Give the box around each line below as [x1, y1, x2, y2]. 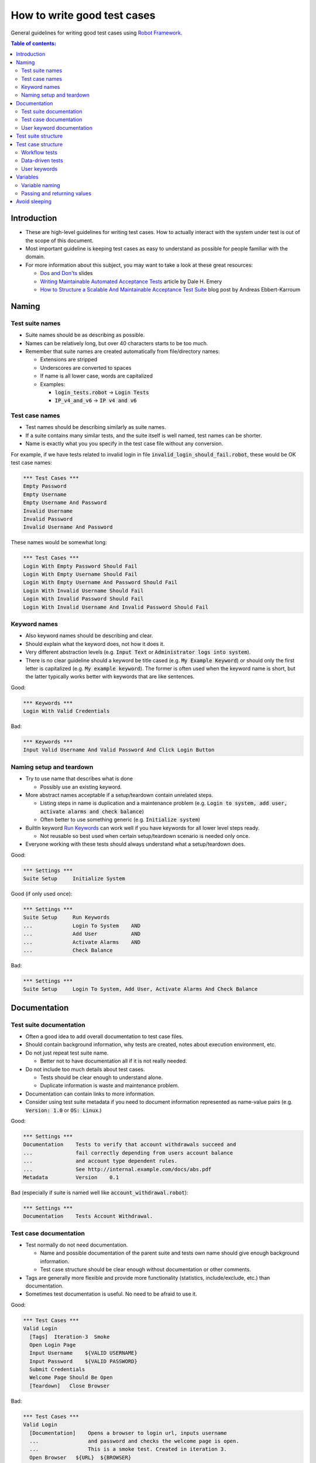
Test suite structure [16, 132, 63, 140]
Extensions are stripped [40, 356, 98, 363]
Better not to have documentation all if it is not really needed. [40, 1057, 187, 1064]
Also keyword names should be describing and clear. [25, 632, 153, 639]
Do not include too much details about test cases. [25, 1066, 146, 1073]
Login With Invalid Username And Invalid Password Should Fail [23, 603, 209, 610]
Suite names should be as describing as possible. [25, 331, 145, 339]
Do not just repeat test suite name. [25, 1049, 109, 1056]
